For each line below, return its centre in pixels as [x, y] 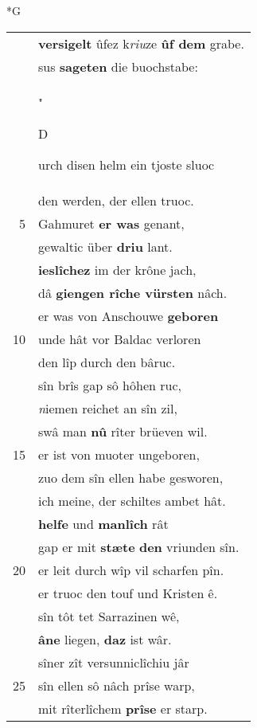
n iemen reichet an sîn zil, [108, 408]
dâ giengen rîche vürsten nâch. [133, 292]
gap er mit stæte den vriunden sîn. [139, 546]
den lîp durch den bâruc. [107, 362]
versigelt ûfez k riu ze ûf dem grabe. [141, 43]
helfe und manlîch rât [103, 523]
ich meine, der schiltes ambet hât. [132, 500]
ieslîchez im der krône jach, [117, 269]
